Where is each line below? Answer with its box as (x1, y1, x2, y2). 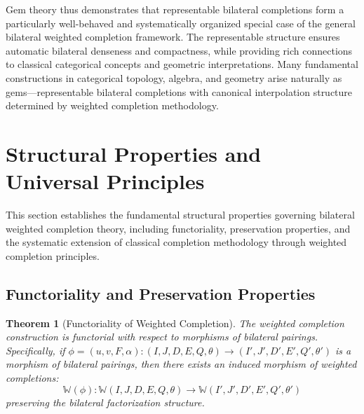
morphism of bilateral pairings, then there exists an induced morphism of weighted (6, 357, 357, 371)
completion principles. (6, 248, 100, 263)
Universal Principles (6, 167, 205, 195)
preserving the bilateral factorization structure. (6, 394, 205, 409)
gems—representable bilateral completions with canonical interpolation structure (6, 84, 353, 99)
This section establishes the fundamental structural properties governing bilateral (6, 207, 355, 222)
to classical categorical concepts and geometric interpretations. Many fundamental (6, 57, 358, 71)
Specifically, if (6, 343, 65, 357)
